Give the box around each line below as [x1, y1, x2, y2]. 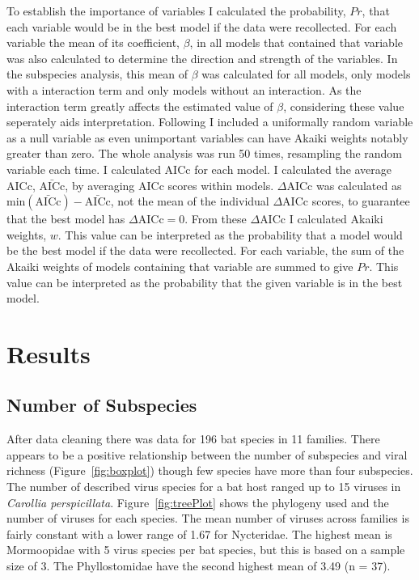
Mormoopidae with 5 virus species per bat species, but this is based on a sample [6, 541, 405, 558]
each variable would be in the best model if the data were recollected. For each [6, 18, 397, 35]
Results [6, 337, 91, 370]
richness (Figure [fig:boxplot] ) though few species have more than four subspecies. [6, 462, 413, 479]
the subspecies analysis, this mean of [6, 66, 188, 83]
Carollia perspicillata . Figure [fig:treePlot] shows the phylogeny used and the [6, 493, 389, 510]
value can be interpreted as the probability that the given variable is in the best [6, 273, 403, 290]
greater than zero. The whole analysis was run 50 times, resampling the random [6, 145, 403, 162]
